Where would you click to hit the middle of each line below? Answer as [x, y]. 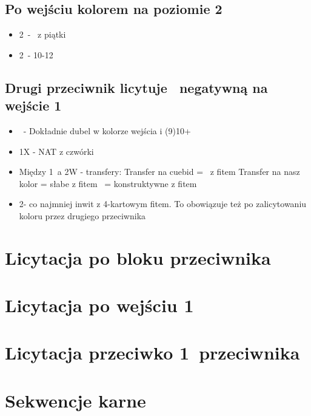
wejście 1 [33, 105]
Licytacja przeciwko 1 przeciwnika [152, 353]
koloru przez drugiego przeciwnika [82, 215]
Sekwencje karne [75, 400]
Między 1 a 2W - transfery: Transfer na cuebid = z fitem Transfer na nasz [159, 172]
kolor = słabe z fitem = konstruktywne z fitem [108, 183]
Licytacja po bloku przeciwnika [138, 257]
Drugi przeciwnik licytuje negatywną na [136, 87]
